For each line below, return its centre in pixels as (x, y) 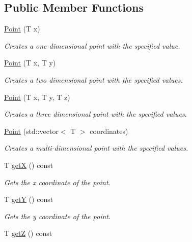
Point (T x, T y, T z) (37, 97)
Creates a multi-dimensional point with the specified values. (96, 148)
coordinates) (109, 131)
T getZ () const (28, 233)
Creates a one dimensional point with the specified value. (92, 45)
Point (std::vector (31, 131)
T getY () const (29, 199)
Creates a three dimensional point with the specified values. (95, 114)
